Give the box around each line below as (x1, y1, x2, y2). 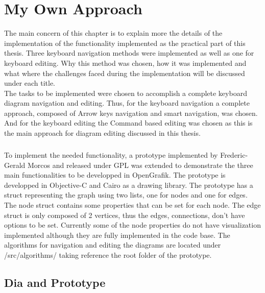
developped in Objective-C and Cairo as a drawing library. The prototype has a (4, 179, 253, 190)
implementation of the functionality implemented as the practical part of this (4, 37, 246, 48)
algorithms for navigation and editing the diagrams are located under (4, 239, 221, 250)
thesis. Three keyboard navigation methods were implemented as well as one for (4, 47, 254, 58)
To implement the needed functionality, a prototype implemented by (4, 150, 218, 160)
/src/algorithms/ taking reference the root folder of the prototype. (4, 249, 212, 260)
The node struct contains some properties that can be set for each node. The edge (4, 200, 261, 210)
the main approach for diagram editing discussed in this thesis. (4, 128, 201, 138)
